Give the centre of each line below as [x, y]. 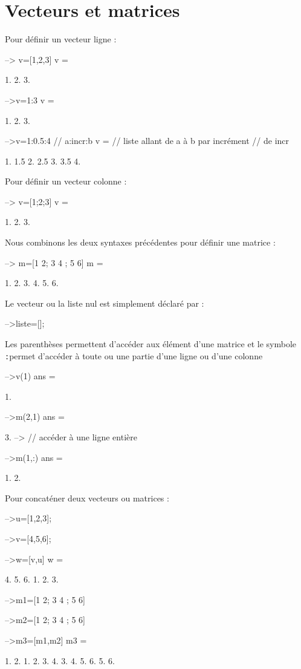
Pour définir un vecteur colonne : [66, 181]
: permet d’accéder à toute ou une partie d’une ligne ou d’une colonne [134, 355]
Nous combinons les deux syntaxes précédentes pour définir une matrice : [140, 242]
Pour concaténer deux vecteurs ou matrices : [87, 498]
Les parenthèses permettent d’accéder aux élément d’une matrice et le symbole [151, 344]
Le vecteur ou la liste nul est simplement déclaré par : [105, 303]
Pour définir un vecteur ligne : [61, 39]
